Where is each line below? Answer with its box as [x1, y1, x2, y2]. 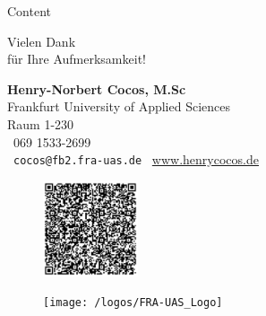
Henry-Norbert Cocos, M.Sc [7, 79, 186, 98]
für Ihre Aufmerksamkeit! [7, 49, 146, 68]
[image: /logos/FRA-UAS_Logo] [43, 296, 223, 310]
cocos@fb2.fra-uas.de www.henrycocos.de [13, 150, 259, 169]
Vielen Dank [7, 31, 76, 50]
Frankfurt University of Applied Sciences [7, 97, 231, 116]
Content [7, 2, 51, 20]
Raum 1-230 [7, 114, 74, 133]
